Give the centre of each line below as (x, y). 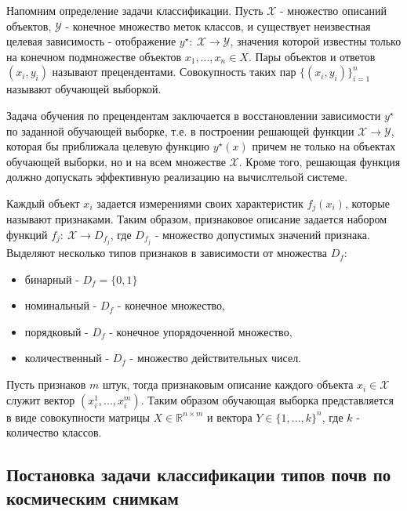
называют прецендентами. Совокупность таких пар (174, 72)
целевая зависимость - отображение (91, 41)
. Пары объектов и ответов (312, 56)
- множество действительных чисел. (216, 358)
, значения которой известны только (316, 41)
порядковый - (56, 331)
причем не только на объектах (324, 146)
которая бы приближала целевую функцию (108, 146)
